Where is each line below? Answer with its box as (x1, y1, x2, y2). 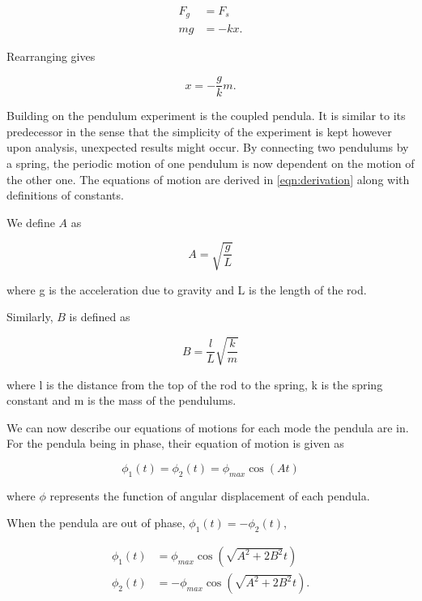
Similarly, (6, 308, 53, 325)
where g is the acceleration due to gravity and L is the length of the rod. (6, 281, 367, 298)
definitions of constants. (6, 187, 124, 204)
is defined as (69, 308, 130, 325)
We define (6, 213, 55, 230)
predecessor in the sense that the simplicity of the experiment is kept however (6, 122, 392, 140)
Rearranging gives (6, 47, 96, 64)
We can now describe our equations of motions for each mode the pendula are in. (6, 419, 409, 436)
